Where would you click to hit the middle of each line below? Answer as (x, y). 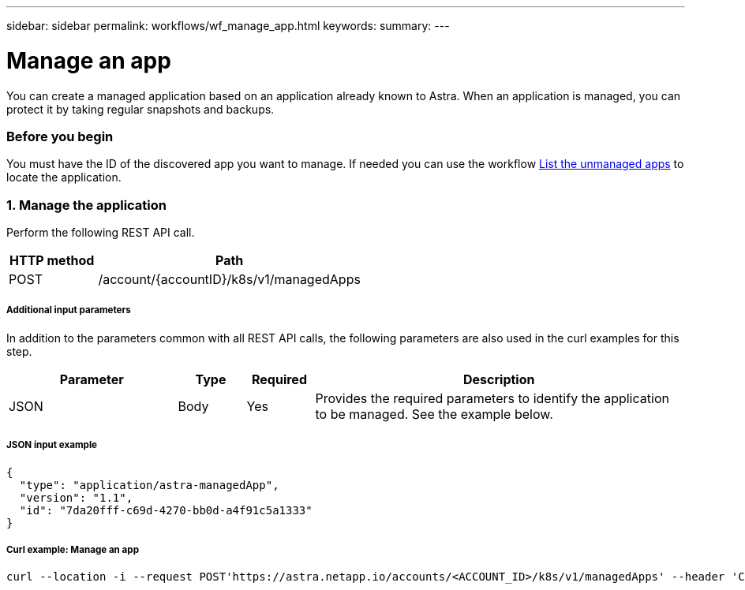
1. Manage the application (87, 205)
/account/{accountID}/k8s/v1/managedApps (229, 279)
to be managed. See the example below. (434, 414)
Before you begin (60, 136)
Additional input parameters (69, 310)
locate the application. (64, 177)
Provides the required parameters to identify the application (492, 398)
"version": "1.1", (76, 497)
